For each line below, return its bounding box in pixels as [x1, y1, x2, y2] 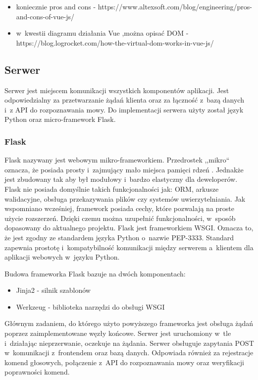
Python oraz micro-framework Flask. [4, 114, 116, 124]
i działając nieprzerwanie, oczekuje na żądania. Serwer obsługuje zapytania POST [4, 337, 254, 348]
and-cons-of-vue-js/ [16, 11, 75, 21]
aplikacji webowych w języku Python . [4, 252, 120, 262]
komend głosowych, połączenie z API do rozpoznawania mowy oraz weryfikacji [4, 357, 244, 367]
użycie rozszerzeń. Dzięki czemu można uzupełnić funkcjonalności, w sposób [4, 213, 236, 223]
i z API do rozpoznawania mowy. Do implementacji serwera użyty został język [4, 104, 244, 114]
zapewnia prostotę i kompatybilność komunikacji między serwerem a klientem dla [4, 242, 254, 252]
